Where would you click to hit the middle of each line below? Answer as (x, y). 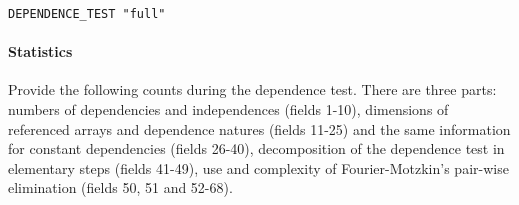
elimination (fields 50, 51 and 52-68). (120, 187)
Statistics (40, 51)
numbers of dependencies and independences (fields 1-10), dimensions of (228, 109)
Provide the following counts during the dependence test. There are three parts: (252, 89)
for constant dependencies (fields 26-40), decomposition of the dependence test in (256, 148)
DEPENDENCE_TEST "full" (87, 14)
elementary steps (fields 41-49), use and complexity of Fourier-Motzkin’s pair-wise (258, 167)
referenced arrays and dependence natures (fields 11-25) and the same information (259, 128)
